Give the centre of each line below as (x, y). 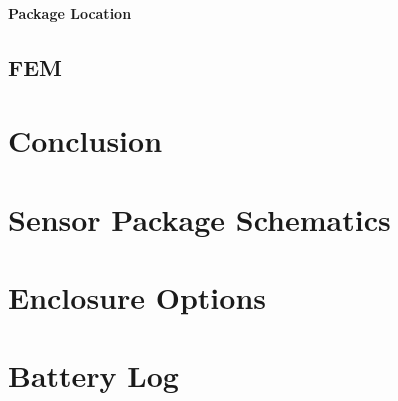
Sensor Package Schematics (199, 218)
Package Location (70, 12)
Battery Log (93, 375)
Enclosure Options (137, 296)
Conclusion (85, 140)
